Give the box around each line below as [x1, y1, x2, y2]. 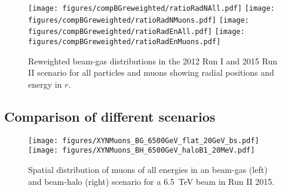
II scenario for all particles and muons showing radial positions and [28, 66, 274, 79]
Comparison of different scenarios [4, 107, 216, 125]
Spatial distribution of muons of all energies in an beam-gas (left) [28, 163, 268, 175]
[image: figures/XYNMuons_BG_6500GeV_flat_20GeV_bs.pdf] [28, 136, 259, 145]
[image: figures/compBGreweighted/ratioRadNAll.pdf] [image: [28, 4, 275, 13]
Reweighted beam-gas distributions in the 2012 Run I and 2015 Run [28, 54, 277, 67]
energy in [28, 78, 62, 90]
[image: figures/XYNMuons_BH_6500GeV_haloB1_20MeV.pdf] [28, 146, 255, 155]
